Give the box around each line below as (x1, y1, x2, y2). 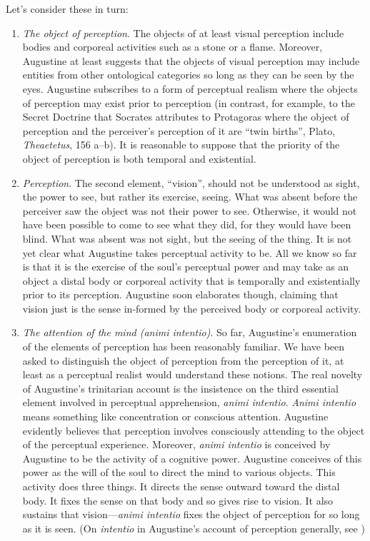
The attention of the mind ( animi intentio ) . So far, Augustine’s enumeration (22, 325, 357, 340)
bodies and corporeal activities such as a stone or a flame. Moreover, (22, 39, 323, 54)
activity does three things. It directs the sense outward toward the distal (22, 479, 340, 493)
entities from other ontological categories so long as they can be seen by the (22, 67, 354, 82)
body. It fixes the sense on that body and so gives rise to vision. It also (22, 492, 334, 507)
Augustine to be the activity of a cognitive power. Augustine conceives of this (22, 450, 362, 465)
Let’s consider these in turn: (6, 1, 129, 16)
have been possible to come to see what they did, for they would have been (22, 217, 351, 232)
